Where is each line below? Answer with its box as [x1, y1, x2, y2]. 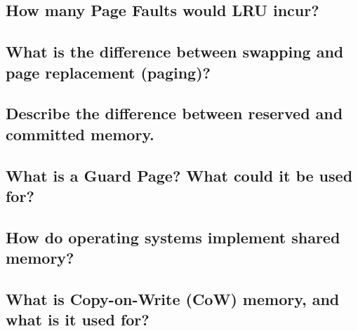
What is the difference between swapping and [6, 41, 344, 62]
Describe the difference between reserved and [6, 102, 343, 124]
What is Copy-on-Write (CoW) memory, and [6, 288, 340, 309]
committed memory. [6, 123, 154, 144]
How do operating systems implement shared [6, 226, 340, 248]
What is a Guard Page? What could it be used [6, 164, 353, 186]
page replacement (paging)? [6, 61, 211, 83]
